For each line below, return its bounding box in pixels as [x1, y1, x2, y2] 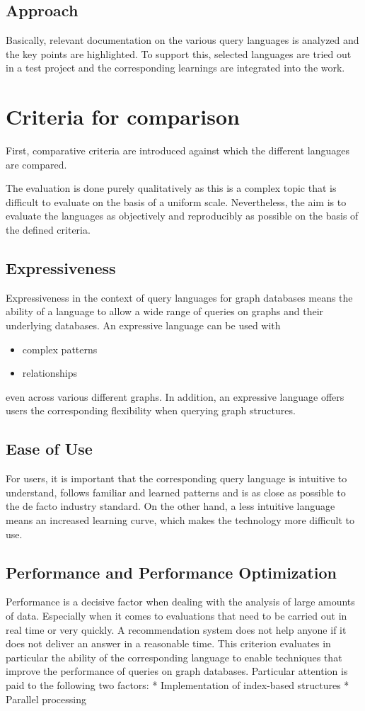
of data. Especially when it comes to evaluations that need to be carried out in [6, 608, 347, 622]
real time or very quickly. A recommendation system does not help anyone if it [6, 622, 347, 637]
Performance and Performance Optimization [6, 561, 337, 583]
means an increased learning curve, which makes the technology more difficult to [6, 513, 355, 528]
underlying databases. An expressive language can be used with [6, 318, 281, 333]
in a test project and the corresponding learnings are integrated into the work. [6, 60, 345, 75]
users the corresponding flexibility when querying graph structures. [6, 403, 296, 418]
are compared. [6, 157, 67, 171]
